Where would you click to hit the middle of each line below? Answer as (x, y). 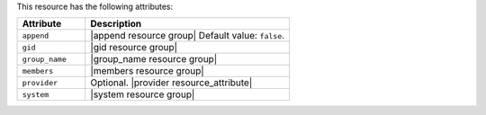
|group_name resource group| (154, 59)
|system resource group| (143, 94)
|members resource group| (147, 71)
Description (116, 24)
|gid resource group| (134, 48)
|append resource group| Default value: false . (188, 36)
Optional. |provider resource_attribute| (171, 83)
